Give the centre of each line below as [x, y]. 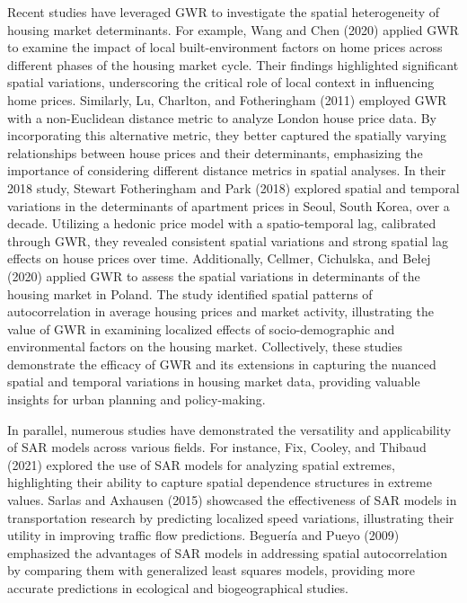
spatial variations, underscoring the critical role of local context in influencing [221, 82]
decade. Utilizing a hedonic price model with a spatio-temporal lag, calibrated [222, 223]
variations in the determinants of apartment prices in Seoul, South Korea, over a [229, 205]
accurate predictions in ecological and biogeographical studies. [178, 588]
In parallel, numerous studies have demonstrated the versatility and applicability [229, 429]
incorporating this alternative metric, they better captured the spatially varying [227, 135]
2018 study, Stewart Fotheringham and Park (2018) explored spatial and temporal [233, 187]
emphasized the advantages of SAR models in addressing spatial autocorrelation [227, 552]
